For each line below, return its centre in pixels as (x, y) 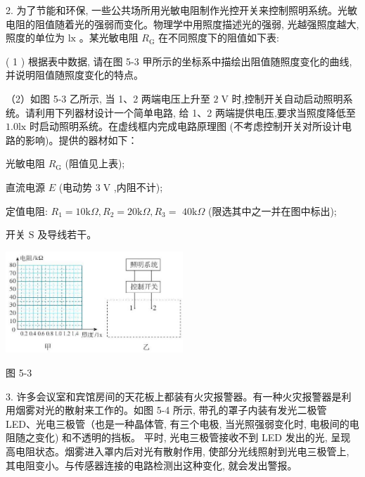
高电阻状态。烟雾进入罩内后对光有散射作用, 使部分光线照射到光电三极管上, (178, 451)
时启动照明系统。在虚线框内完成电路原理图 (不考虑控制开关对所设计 (185, 126)
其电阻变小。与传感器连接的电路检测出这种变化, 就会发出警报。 (152, 465)
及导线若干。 (67, 234)
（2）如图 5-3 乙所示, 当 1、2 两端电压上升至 (108, 98)
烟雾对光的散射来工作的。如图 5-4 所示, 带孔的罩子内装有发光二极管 (171, 410)
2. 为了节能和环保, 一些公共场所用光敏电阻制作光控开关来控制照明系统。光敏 (182, 10)
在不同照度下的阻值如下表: (219, 38)
